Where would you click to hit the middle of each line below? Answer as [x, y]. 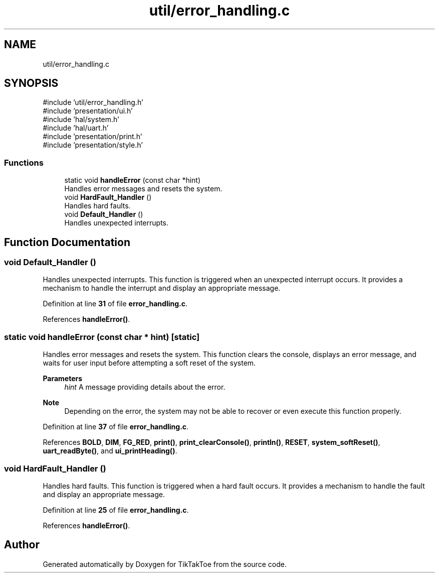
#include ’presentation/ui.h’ [88, 111]
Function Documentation [67, 242]
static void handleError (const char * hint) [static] [102, 337]
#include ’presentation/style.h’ [93, 145]
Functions [24, 162]
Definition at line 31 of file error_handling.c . [115, 304]
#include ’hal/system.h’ [81, 120]
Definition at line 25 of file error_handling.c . [116, 510]
